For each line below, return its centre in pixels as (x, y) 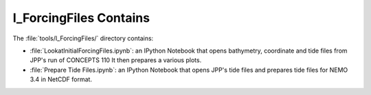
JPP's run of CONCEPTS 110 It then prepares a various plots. (116, 60)
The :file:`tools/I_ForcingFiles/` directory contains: (83, 38)
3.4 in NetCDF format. (61, 79)
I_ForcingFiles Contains (81, 18)
